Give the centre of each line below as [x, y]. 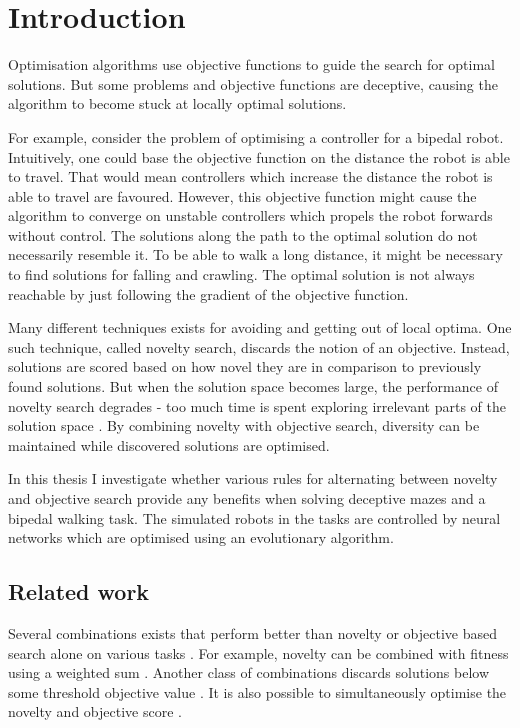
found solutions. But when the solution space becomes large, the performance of [253, 386]
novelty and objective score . [95, 711]
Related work [79, 591]
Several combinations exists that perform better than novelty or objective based [252, 632]
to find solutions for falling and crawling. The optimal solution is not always [241, 274]
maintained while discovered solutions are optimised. [169, 444]
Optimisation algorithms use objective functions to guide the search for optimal [252, 64]
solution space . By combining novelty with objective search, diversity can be [244, 425]
